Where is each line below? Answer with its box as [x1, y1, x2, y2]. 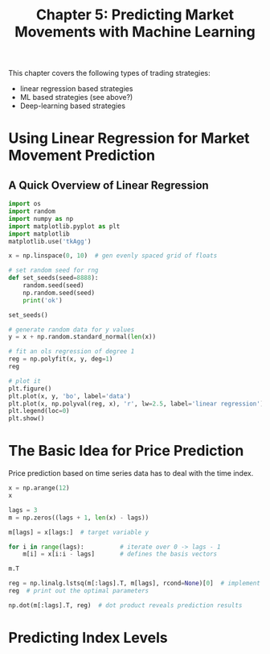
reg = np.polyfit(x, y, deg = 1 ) [8, 355, 113, 364]
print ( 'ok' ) [22, 296, 63, 304]
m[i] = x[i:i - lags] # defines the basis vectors [22, 550, 218, 558]
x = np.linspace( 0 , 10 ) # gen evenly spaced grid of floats [8, 252, 218, 260]
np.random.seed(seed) [22, 289, 95, 297]
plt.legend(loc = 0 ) [8, 407, 70, 415]
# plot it [8, 377, 42, 385]
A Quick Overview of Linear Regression [8, 178, 209, 192]
